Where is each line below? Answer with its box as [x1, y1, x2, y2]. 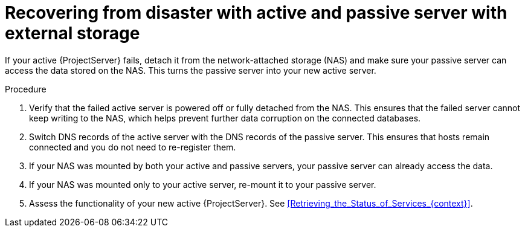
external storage [5, 23, 140, 43]
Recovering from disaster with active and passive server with [5, 2, 507, 23]
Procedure [5, 83, 47, 94]
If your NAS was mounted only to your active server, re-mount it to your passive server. [29, 179, 376, 190]
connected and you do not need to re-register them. [29, 141, 236, 152]
